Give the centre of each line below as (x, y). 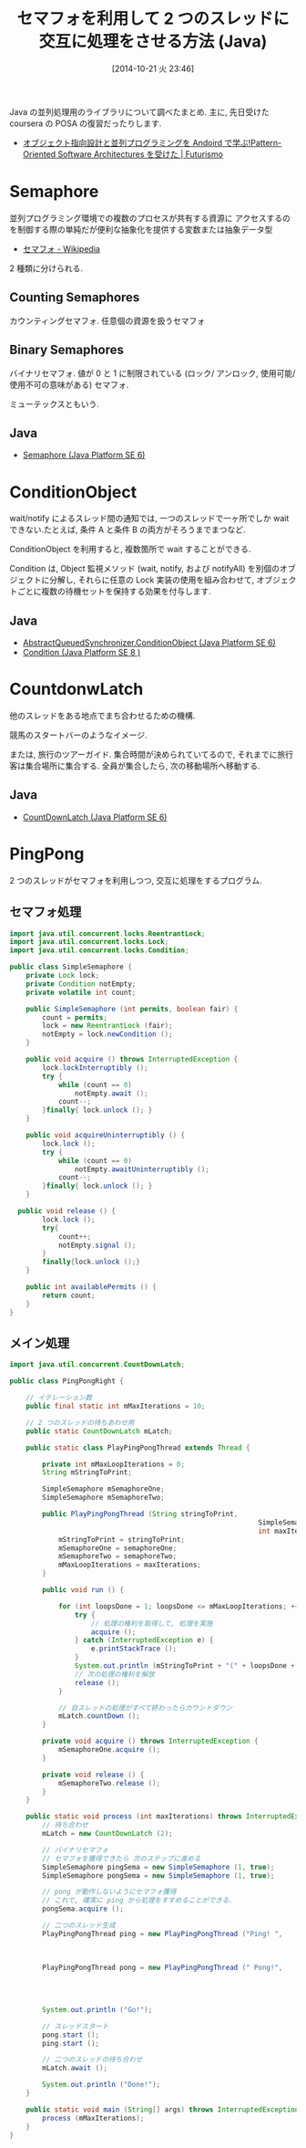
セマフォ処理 (46, 912)
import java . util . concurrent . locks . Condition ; (99, 950)
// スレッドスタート (76, 2026)
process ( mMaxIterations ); (93, 2118)
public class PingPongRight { (67, 1381)
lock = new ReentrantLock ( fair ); (107, 1026)
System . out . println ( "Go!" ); (97, 2009)
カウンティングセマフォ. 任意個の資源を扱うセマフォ (107, 320)
